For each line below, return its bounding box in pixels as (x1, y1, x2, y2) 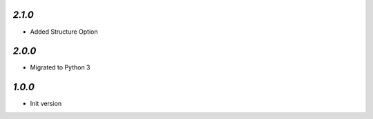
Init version (30, 100, 62, 108)
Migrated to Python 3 (30, 63, 90, 72)
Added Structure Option (30, 28, 98, 36)
